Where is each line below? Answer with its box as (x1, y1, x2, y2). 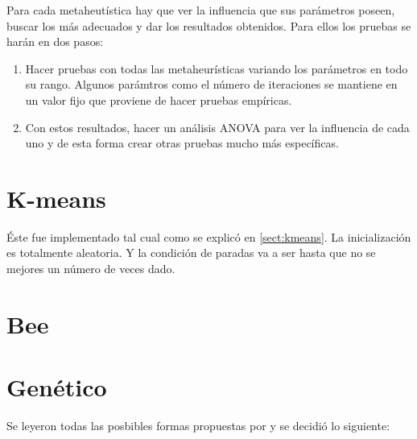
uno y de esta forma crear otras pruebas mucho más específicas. (25, 135, 339, 151)
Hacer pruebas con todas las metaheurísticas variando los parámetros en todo (25, 60, 408, 77)
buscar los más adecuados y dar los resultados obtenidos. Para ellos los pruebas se (6, 17, 411, 34)
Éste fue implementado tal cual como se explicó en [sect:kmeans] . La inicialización (6, 228, 411, 245)
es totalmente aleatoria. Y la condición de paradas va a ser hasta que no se (6, 244, 376, 261)
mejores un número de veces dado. (6, 260, 175, 277)
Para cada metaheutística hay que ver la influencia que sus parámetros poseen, (6, 2, 395, 18)
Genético (6, 371, 107, 404)
